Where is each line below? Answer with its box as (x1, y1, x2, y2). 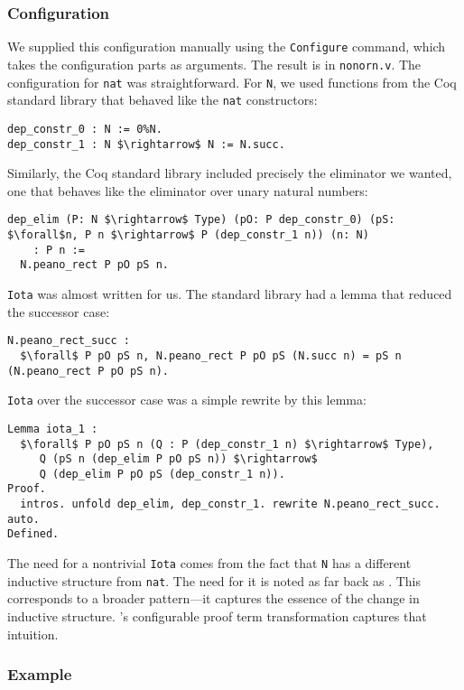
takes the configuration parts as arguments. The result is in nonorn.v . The (7, 54, 422, 73)
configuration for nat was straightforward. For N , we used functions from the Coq (7, 72, 457, 91)
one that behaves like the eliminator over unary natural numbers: (7, 181, 368, 200)
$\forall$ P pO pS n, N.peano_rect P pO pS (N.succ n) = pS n (20, 349, 402, 362)
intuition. (7, 624, 59, 643)
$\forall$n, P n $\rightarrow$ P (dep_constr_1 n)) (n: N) (7, 228, 369, 241)
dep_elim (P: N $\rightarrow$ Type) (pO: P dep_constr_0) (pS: (7, 213, 395, 227)
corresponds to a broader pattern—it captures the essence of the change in (7, 589, 420, 608)
